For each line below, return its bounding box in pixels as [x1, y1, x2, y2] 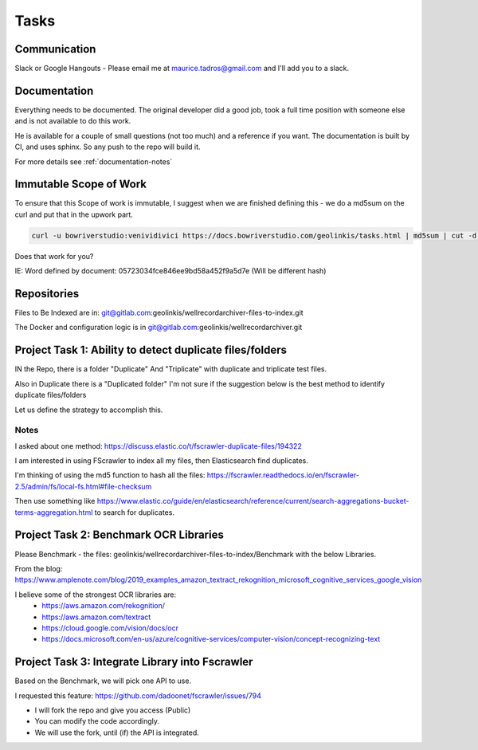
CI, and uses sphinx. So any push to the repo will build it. [14, 142, 201, 151]
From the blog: [14, 563, 63, 573]
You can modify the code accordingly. [34, 717, 159, 726]
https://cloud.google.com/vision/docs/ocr [41, 622, 179, 633]
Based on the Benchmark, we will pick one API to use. [14, 676, 191, 685]
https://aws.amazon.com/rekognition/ [41, 601, 166, 611]
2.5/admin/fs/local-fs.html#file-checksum [14, 481, 152, 491]
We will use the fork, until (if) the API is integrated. [34, 728, 199, 737]
